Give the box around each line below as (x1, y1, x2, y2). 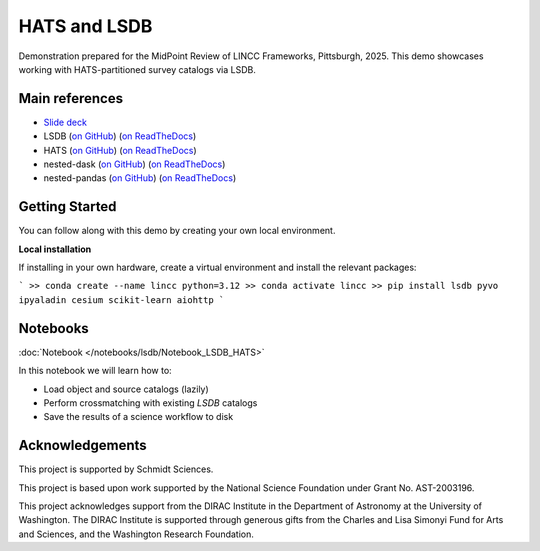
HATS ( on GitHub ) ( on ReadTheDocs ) (43, 144, 197, 156)
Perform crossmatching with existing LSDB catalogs (43, 396, 258, 409)
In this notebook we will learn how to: (18, 365, 172, 377)
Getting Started (18, 198, 117, 215)
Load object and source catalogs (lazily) (43, 383, 209, 395)
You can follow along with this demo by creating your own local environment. (18, 225, 336, 237)
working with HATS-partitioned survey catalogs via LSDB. (18, 63, 257, 75)
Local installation (18, 243, 92, 255)
